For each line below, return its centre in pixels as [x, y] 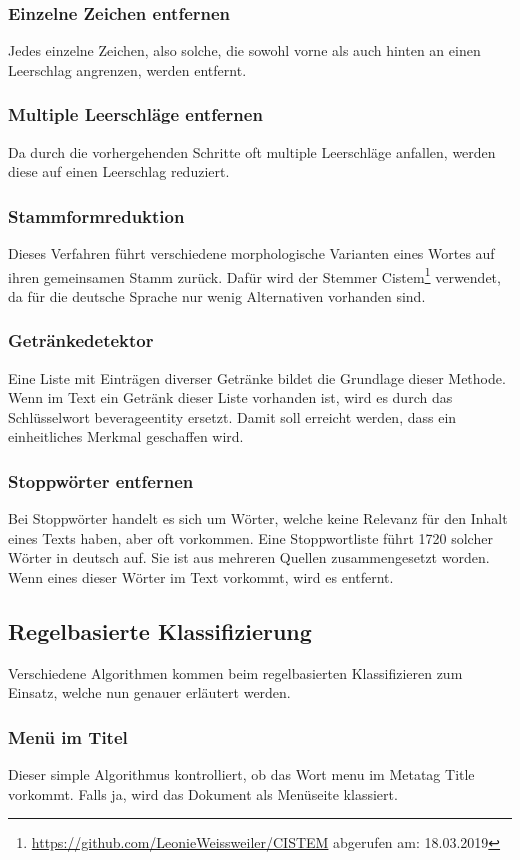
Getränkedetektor [81, 340]
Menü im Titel [68, 736]
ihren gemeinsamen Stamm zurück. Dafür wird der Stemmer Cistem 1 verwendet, [254, 275]
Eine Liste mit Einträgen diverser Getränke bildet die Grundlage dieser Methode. [257, 377]
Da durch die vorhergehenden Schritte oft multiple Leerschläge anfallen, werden [252, 151]
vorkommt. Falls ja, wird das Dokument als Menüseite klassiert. [203, 793]
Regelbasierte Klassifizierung [160, 631]
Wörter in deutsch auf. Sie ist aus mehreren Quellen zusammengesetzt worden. [249, 557]
